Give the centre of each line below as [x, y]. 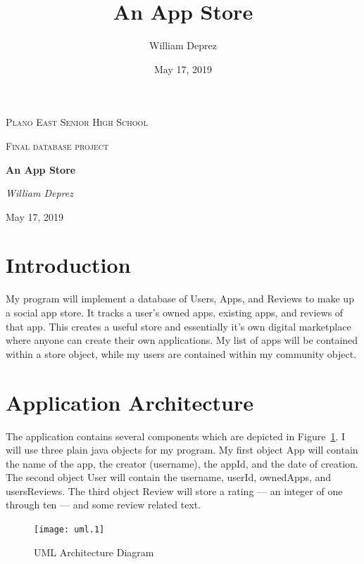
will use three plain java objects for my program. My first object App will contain [182, 450]
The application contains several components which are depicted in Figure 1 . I [175, 436]
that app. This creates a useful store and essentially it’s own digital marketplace [178, 326]
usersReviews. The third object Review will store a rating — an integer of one [174, 491]
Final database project [57, 145]
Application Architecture [130, 402]
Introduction [68, 265]
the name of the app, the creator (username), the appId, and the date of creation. [182, 463]
